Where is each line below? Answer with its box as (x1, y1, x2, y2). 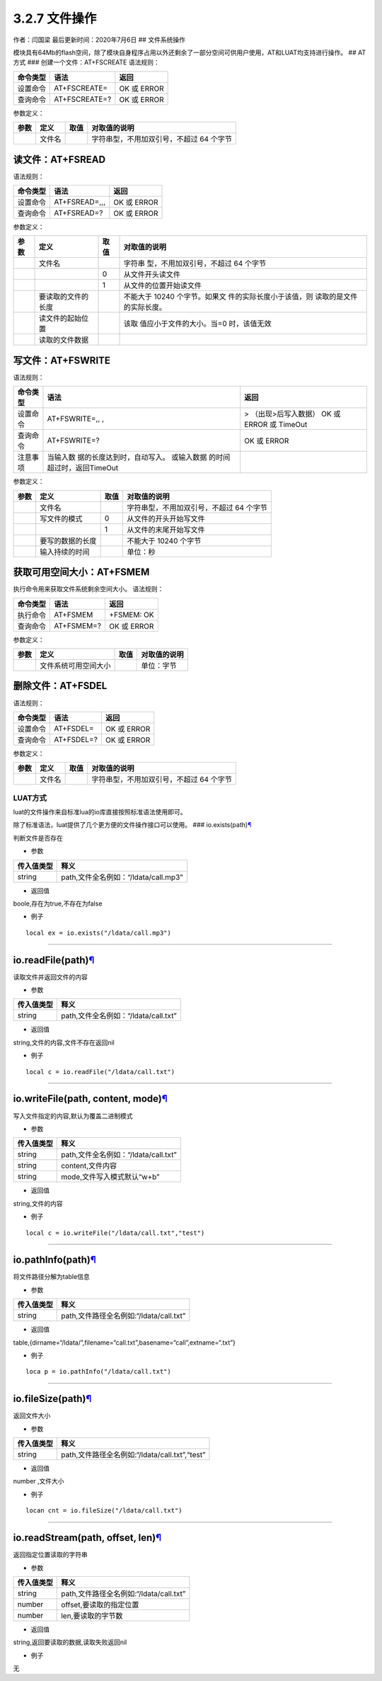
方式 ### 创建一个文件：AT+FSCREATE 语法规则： (13, 58, 160, 67)
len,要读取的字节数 (61, 1611, 123, 1621)
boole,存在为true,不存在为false (13, 899, 103, 908)
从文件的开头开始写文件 (127, 513, 205, 523)
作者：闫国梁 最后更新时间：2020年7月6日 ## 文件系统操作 (13, 35, 185, 44)
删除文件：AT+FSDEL (13, 680, 108, 692)
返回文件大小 (13, 1411, 51, 1420)
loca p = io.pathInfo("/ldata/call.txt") (25, 1367, 171, 1376)
